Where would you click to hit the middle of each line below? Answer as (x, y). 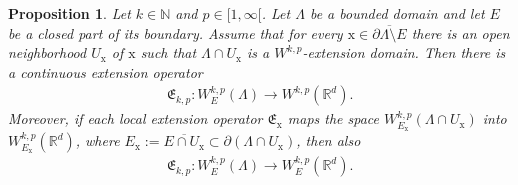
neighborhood (47, 52)
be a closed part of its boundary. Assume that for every (175, 32)
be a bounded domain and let (397, 13)
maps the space (333, 118)
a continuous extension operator (105, 71)
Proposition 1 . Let (69, 13)
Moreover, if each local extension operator (135, 118)
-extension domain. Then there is (404, 52)
